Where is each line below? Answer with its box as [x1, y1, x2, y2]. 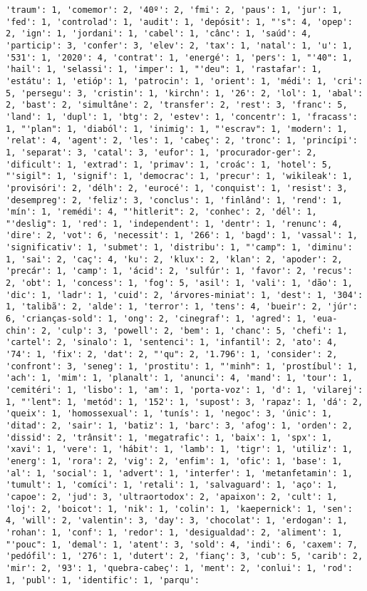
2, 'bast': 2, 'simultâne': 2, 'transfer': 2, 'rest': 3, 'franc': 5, [6, 100, 348, 111]
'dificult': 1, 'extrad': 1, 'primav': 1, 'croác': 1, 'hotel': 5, [6, 159, 333, 170]
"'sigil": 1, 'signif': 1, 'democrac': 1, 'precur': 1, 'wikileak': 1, [6, 171, 353, 182]
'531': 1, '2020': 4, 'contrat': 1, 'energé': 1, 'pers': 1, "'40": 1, [6, 52, 353, 63]
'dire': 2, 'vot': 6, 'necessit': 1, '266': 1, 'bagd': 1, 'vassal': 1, [6, 230, 358, 241]
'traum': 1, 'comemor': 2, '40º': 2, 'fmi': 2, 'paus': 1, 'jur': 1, [6, 5, 343, 15]
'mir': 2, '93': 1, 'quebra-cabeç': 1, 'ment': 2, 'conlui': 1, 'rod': [6, 562, 353, 573]
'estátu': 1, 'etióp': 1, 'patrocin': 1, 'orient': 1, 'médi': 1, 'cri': [6, 76, 363, 86]
